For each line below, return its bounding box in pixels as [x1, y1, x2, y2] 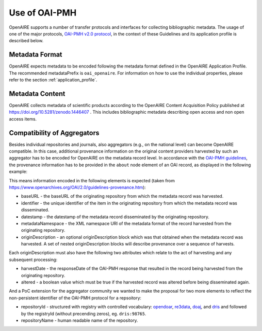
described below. [9, 38, 44, 44]
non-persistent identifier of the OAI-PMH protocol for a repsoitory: [9, 295, 142, 301]
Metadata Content [9, 89, 65, 98]
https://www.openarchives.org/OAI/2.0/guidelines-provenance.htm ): [9, 184, 146, 190]
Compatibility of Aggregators [9, 129, 99, 137]
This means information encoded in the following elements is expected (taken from [9, 177, 175, 183]
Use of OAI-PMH [9, 7, 77, 18]
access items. [9, 116, 37, 122]
